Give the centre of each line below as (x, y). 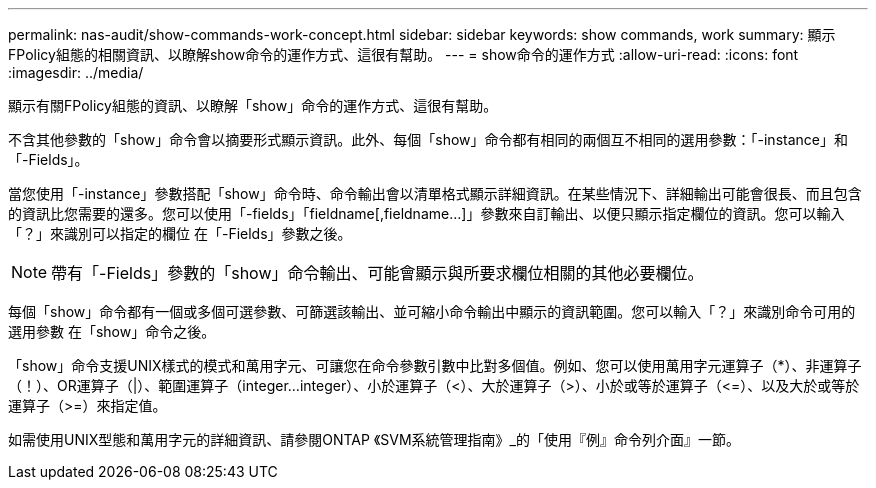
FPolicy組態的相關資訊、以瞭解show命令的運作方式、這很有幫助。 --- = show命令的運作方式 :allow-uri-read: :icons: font (403, 54)
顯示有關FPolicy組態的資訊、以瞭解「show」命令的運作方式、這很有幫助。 (253, 105)
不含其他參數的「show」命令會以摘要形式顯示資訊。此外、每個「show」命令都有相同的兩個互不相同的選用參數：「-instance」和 (428, 139)
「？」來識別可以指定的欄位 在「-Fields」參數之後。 (180, 233)
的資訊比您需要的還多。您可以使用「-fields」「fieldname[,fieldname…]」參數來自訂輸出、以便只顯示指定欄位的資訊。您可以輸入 (426, 213)
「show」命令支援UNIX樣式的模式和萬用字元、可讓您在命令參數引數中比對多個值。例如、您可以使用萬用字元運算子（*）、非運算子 (435, 365)
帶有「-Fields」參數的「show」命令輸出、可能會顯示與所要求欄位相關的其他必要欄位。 (377, 273)
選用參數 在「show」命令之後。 (112, 331)
